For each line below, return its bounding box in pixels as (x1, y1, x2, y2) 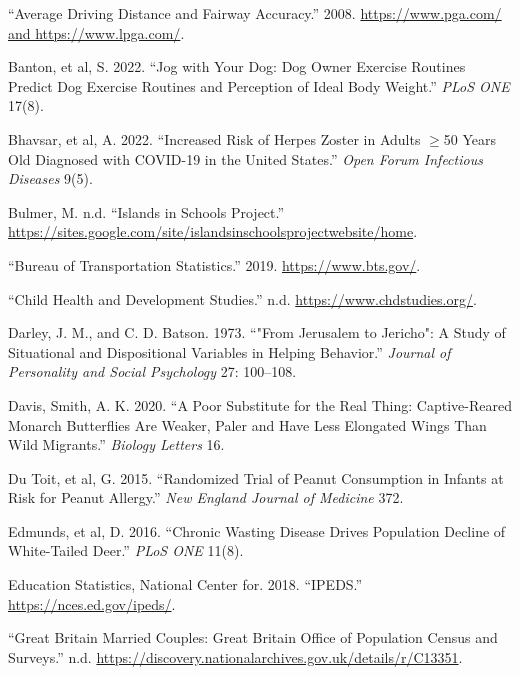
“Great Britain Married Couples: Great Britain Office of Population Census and (8, 627, 498, 648)
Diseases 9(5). (8, 168, 93, 189)
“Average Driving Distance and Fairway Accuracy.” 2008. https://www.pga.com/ (8, 3, 502, 23)
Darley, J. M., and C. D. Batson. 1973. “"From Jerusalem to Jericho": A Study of (8, 322, 506, 343)
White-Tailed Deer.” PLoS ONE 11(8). (8, 540, 244, 561)
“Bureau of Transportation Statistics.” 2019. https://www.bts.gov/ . (8, 254, 421, 275)
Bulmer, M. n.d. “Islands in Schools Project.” (8, 201, 285, 222)
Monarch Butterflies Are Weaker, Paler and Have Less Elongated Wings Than (8, 414, 487, 435)
